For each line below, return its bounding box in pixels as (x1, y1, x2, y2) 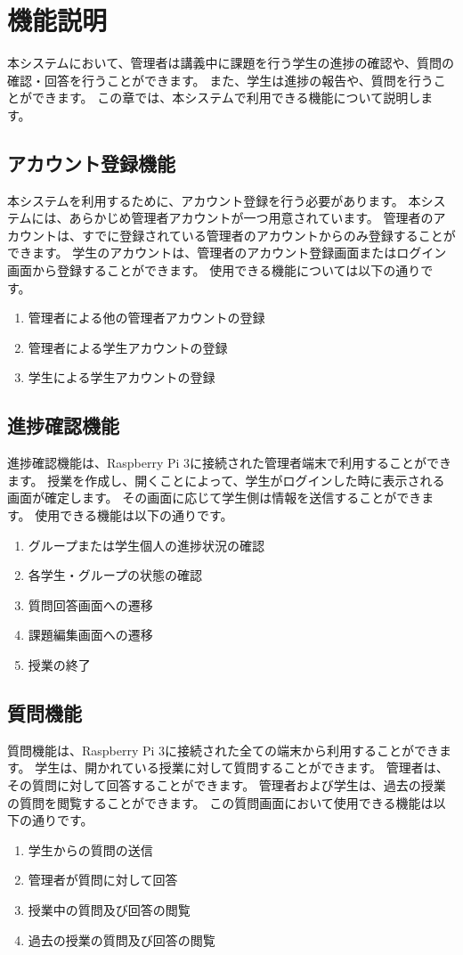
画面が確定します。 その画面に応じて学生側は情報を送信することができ (7, 488, 422, 507)
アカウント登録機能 (7, 149, 175, 176)
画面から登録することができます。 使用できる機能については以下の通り (7, 261, 421, 280)
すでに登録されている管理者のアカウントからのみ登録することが (81, 225, 456, 244)
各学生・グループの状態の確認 (28, 566, 202, 584)
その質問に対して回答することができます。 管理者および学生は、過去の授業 (7, 775, 446, 794)
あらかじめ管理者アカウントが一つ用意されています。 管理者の (69, 208, 434, 227)
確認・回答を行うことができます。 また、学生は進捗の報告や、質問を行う (7, 70, 434, 89)
